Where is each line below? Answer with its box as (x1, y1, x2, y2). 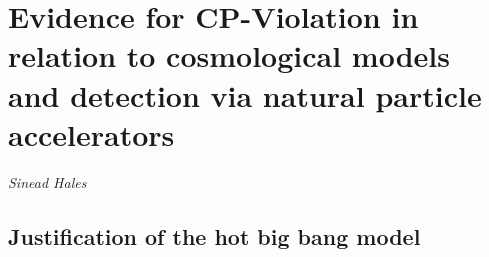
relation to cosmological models (8, 35, 450, 76)
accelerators (8, 113, 175, 154)
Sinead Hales (8, 171, 87, 192)
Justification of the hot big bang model (8, 220, 421, 251)
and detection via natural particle (8, 74, 482, 115)
